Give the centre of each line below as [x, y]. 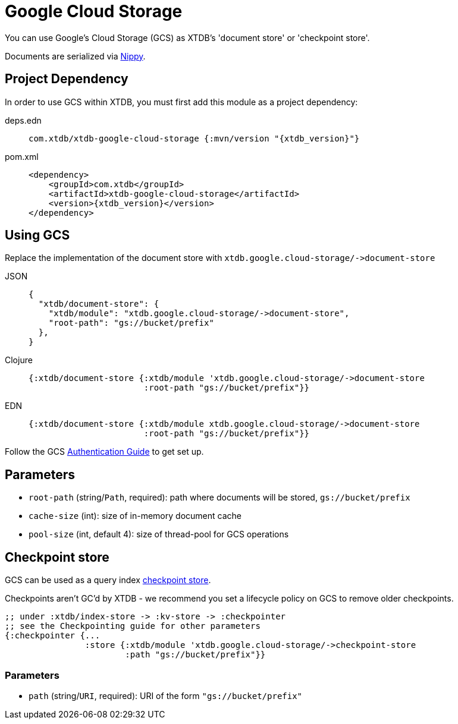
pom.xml [22, 156]
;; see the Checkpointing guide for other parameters [133, 626]
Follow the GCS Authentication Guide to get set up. [104, 452]
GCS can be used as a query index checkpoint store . [108, 580]
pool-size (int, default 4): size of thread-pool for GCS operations [159, 534]
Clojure [19, 360]
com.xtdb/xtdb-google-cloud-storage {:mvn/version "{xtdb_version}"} [194, 138]
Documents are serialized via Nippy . [75, 56]
